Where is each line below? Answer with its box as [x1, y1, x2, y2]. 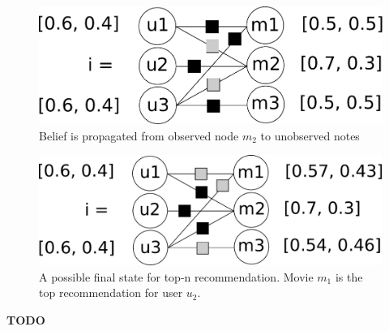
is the [335, 268, 363, 285]
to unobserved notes [260, 127, 360, 144]
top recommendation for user [39, 284, 183, 301]
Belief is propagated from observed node [39, 127, 239, 144]
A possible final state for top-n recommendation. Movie [39, 268, 314, 285]
